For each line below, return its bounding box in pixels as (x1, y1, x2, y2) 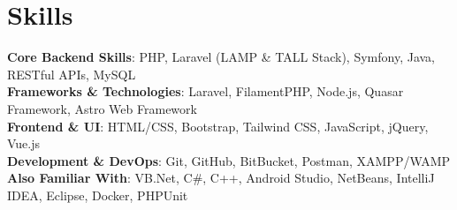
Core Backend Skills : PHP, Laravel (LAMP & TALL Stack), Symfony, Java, (7, 48, 436, 66)
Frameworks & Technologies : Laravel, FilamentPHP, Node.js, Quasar (7, 82, 404, 101)
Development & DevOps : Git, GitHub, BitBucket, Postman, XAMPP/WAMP (7, 151, 451, 169)
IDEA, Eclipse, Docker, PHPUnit (7, 185, 188, 204)
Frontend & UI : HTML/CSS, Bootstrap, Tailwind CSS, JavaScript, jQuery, (7, 116, 429, 135)
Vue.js (7, 134, 41, 153)
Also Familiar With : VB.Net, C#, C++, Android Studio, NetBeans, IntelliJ (7, 169, 435, 187)
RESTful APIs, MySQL (7, 64, 136, 83)
